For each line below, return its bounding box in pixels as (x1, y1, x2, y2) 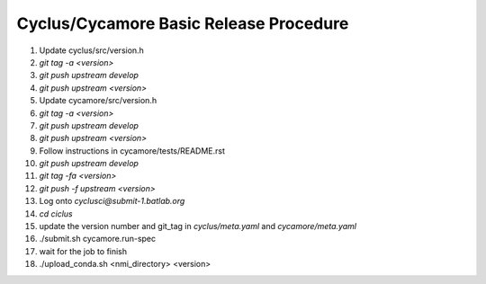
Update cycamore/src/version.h (39, 95, 157, 106)
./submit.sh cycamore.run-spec (39, 234, 157, 244)
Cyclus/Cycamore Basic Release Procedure (16, 13, 349, 33)
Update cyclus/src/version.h (39, 45, 144, 56)
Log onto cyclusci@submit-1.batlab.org (39, 196, 185, 207)
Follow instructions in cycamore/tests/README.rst (39, 145, 225, 156)
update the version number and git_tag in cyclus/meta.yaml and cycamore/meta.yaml (39, 221, 357, 232)
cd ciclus (39, 208, 73, 219)
